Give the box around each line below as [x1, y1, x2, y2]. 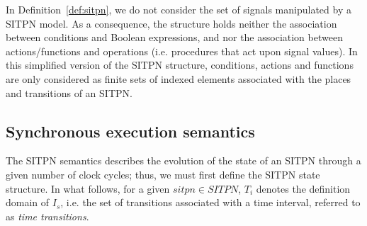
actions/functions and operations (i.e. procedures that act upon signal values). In [6, 43, 358, 58]
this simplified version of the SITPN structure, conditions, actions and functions [6, 57, 354, 72]
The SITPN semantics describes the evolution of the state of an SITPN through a [6, 153, 361, 168]
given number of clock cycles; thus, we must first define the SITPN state [6, 166, 320, 181]
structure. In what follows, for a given [6, 181, 170, 196]
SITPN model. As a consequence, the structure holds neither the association [6, 16, 337, 30]
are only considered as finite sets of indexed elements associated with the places [6, 71, 351, 86]
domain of [6, 195, 50, 210]
